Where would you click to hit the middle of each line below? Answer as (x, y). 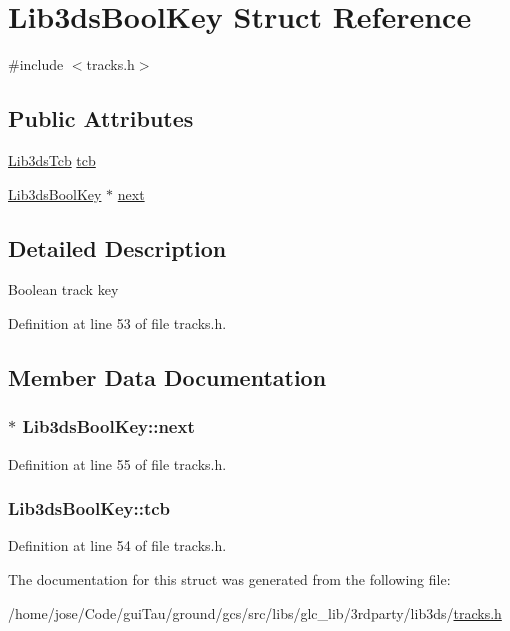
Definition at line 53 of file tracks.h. (117, 322)
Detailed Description (117, 247)
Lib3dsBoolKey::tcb (89, 508)
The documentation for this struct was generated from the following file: (229, 578)
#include (36, 64)
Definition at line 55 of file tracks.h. (117, 463)
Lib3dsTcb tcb (52, 159)
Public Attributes (101, 118)
